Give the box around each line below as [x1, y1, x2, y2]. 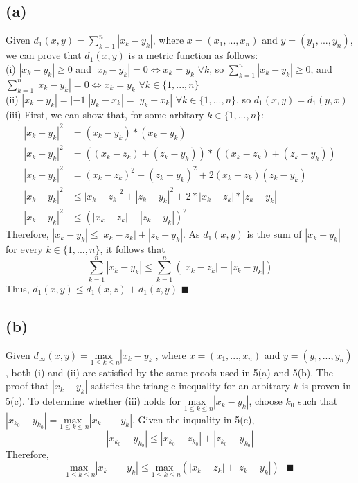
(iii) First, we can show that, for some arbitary [6, 107, 204, 121]
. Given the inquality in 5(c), [132, 412, 255, 426]
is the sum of [247, 227, 302, 241]
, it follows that [100, 242, 165, 256]
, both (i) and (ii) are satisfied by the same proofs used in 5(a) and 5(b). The [6, 365, 333, 379]
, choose [249, 394, 283, 408]
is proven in [301, 378, 351, 393]
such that [298, 394, 338, 408]
